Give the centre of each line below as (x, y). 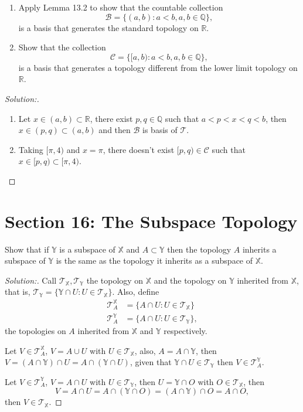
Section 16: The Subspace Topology (151, 221)
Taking (31, 149)
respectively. (185, 331)
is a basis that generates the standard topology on (108, 27)
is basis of (160, 130)
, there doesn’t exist (139, 149)
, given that (151, 362)
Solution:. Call (31, 280)
